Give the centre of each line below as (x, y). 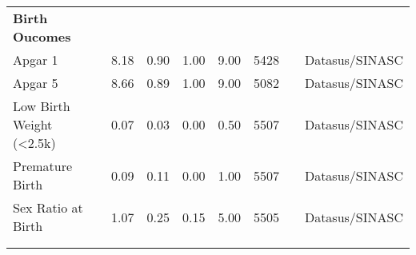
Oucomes (42, 36)
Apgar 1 (36, 60)
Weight (33, 124)
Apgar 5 (36, 83)
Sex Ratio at (48, 207)
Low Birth (42, 106)
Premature (43, 166)
